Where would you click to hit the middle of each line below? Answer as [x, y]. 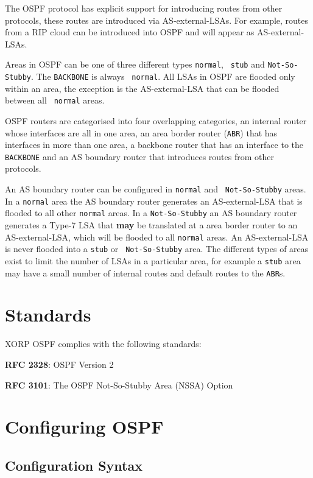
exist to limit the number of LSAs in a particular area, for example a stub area [153, 260]
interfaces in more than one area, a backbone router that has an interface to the [154, 145]
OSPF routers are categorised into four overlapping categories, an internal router [156, 120]
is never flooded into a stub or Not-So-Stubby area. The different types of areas [157, 249]
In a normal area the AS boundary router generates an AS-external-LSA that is [154, 201]
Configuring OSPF [84, 427]
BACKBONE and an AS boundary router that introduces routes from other [139, 156]
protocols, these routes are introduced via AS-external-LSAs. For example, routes [157, 20]
